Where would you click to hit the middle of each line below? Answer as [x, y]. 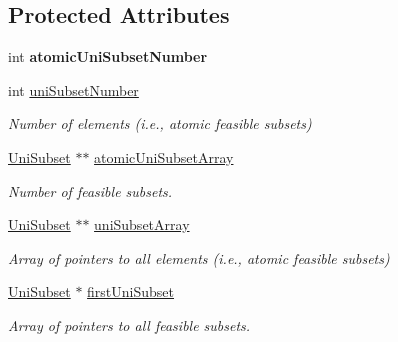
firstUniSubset [131, 291]
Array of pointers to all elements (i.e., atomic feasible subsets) [199, 257]
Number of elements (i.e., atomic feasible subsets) [160, 123]
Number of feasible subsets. [90, 190]
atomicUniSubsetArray [164, 156]
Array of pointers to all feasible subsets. [129, 324]
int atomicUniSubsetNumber [108, 56]
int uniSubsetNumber [73, 89]
